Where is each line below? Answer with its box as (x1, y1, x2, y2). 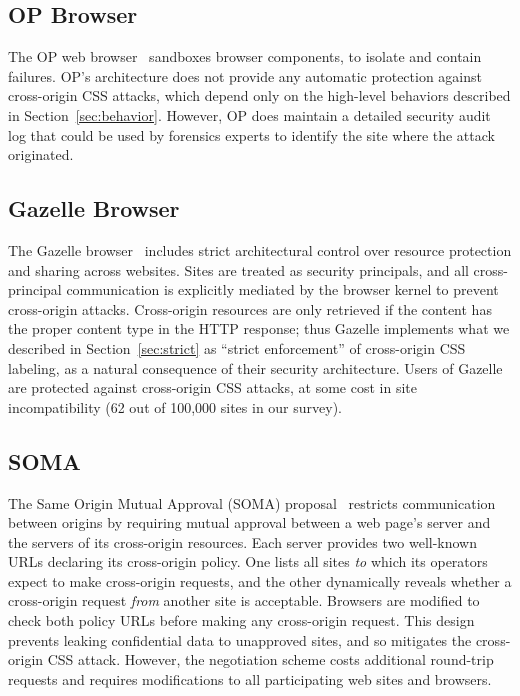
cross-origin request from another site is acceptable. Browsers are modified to (8, 590, 480, 611)
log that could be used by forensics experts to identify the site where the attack (8, 124, 495, 145)
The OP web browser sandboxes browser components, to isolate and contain (8, 46, 482, 67)
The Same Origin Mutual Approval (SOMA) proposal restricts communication (8, 492, 496, 513)
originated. (8, 144, 74, 165)
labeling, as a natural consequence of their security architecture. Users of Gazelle (8, 357, 503, 378)
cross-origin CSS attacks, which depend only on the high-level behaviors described (8, 85, 511, 106)
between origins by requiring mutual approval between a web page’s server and (8, 512, 491, 533)
